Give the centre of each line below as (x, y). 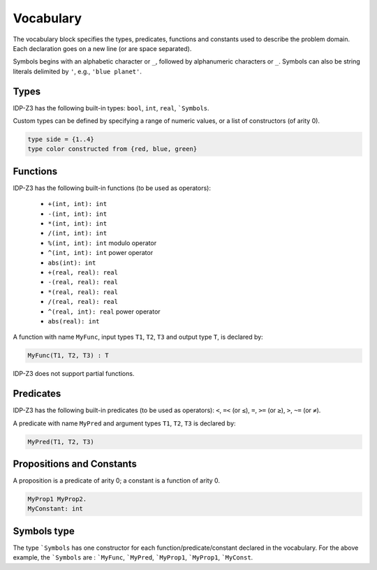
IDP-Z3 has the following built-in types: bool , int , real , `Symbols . (111, 108)
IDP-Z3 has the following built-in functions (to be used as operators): (112, 188)
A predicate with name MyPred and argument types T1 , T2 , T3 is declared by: (125, 423)
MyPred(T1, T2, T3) (61, 441)
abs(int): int (72, 263)
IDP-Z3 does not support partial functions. (74, 374)
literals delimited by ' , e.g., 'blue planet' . (77, 71)
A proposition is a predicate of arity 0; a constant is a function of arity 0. (116, 481)
